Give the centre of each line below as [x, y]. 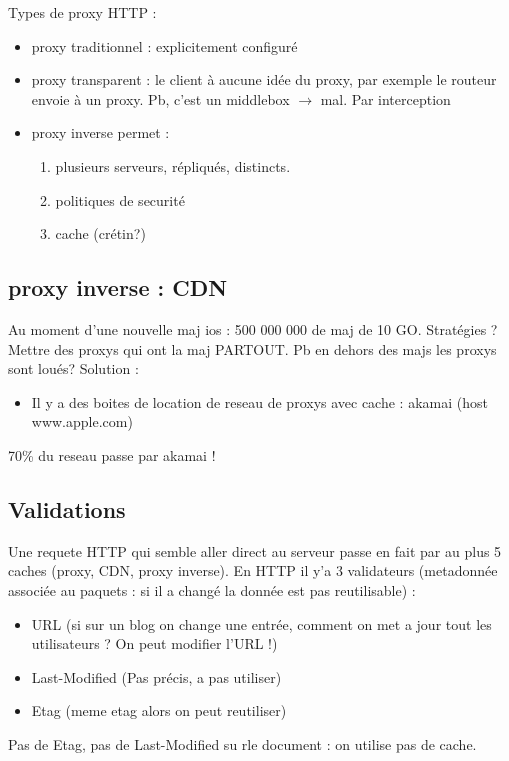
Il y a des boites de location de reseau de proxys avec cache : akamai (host [259, 401]
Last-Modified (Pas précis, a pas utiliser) [156, 676]
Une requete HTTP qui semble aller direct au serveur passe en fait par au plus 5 [255, 550]
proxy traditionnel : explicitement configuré [164, 45]
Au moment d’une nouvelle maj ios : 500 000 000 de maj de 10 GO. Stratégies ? [253, 328]
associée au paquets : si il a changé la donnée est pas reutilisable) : [212, 589]
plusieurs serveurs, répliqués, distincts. [173, 165]
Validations [67, 508]
